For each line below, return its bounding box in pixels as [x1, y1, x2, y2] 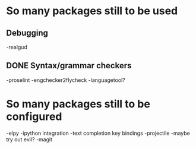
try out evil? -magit [6, 135, 52, 143]
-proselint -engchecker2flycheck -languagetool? [6, 76, 126, 84]
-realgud [6, 43, 28, 50]
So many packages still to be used [6, 4, 178, 18]
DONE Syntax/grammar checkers [6, 61, 132, 71]
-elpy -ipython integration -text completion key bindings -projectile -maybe [6, 129, 190, 137]
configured [6, 110, 62, 123]
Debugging [6, 28, 49, 38]
